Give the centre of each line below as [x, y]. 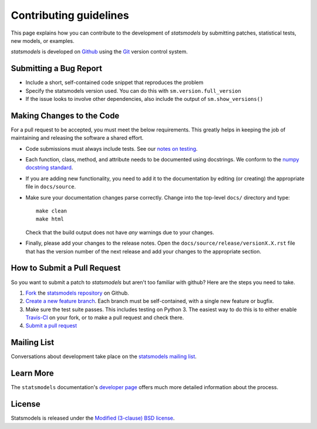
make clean [52, 211]
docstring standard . [49, 168]
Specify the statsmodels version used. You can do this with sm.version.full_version [133, 90]
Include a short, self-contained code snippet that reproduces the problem [114, 83]
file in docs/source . [51, 187]
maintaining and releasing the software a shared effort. [77, 138]
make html [50, 219]
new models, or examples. [43, 40]
